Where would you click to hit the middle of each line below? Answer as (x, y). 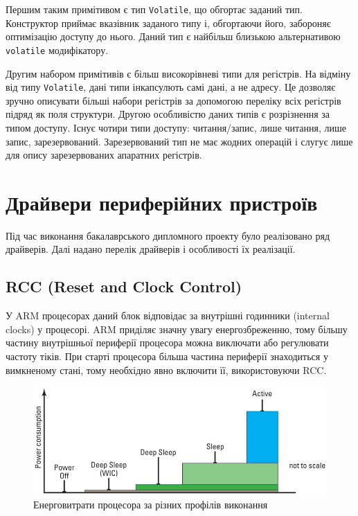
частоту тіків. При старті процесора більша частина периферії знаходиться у (167, 356)
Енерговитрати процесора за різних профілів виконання (151, 505)
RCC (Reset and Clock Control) (124, 286)
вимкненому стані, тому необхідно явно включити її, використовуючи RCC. (166, 370)
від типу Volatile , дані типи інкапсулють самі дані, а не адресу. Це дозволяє (171, 87)
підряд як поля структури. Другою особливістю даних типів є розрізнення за (168, 114)
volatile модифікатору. (57, 50)
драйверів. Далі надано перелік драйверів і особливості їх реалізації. (151, 249)
